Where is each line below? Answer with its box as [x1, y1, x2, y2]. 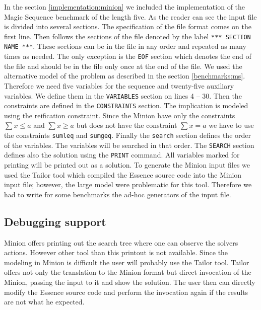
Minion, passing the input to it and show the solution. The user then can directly [4, 276, 255, 287]
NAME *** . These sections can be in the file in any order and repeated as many [4, 41, 246, 51]
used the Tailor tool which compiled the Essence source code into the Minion [4, 169, 242, 180]
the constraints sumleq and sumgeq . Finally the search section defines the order [4, 130, 251, 140]
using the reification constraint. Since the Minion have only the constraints [4, 110, 235, 120]
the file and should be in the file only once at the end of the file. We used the [4, 60, 242, 71]
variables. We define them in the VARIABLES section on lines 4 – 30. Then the [4, 90, 242, 101]
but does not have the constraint [76, 120, 177, 130]
